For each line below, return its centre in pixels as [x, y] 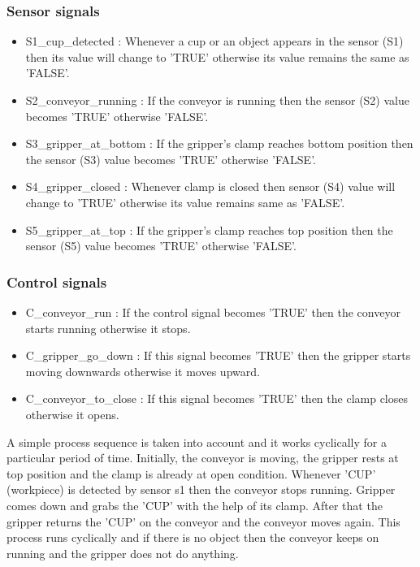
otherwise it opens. [72, 414]
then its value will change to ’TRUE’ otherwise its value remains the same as [217, 56]
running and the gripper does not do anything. [123, 553]
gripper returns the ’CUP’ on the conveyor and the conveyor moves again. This [204, 521]
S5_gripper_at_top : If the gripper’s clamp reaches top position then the [209, 229]
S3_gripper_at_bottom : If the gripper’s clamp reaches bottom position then [219, 143]
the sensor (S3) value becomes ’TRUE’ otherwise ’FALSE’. [171, 159]
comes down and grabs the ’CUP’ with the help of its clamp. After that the [195, 505]
